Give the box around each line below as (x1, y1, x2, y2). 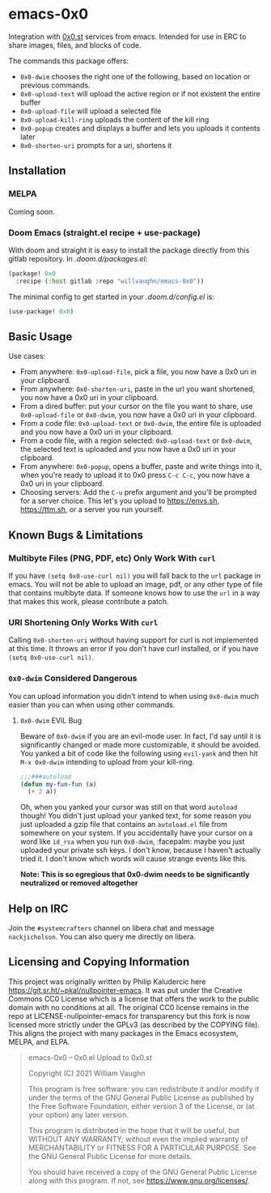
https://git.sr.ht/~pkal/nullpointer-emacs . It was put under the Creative (8, 985, 243, 995)
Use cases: (8, 352, 46, 361)
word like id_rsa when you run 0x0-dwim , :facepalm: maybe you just (19, 837, 245, 846)
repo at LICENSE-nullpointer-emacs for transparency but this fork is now (8, 1011, 251, 1020)
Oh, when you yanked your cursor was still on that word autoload (19, 803, 238, 812)
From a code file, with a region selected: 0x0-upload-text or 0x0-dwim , (19, 436, 252, 445)
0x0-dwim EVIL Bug (19, 715, 83, 725)
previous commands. (19, 80, 91, 90)
